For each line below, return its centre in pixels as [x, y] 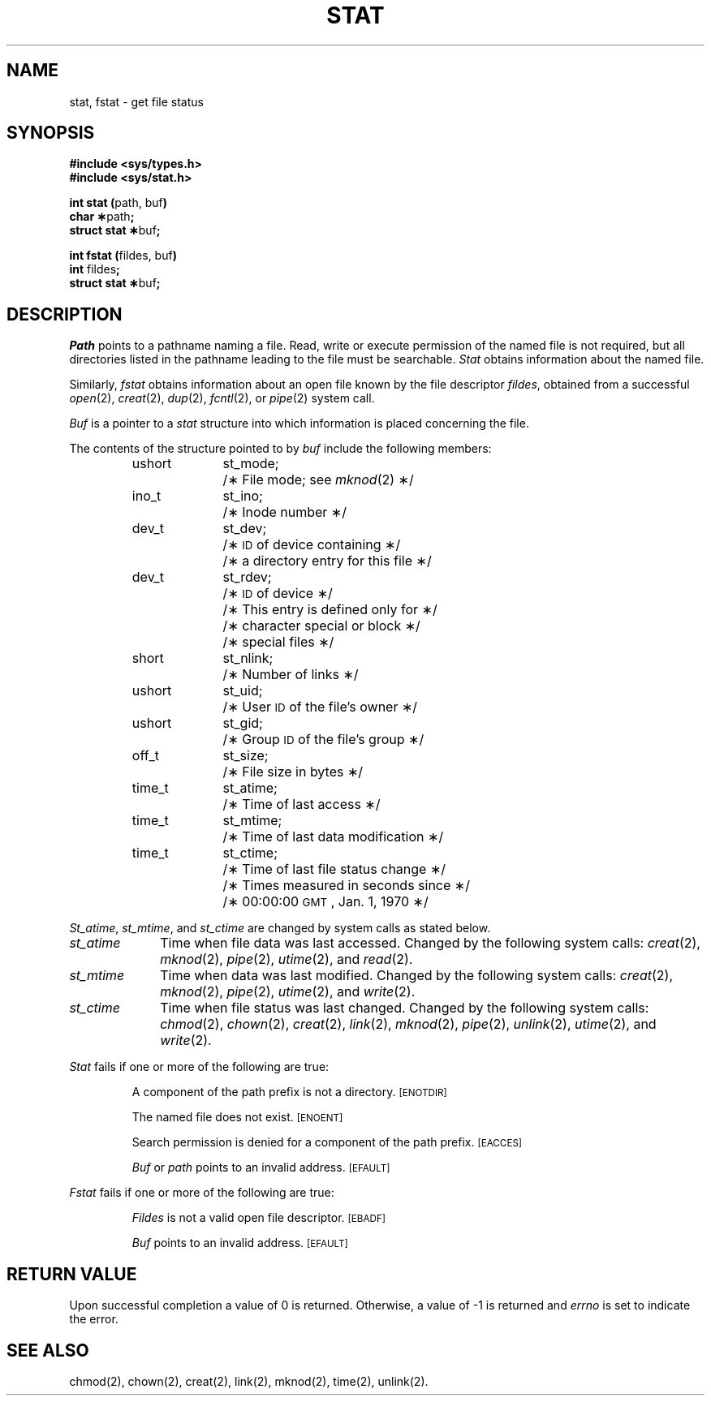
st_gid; [243, 723]
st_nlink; [248, 658]
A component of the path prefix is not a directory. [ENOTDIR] [289, 1092]
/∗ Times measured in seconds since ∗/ [346, 886]
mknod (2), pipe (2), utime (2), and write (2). [288, 992]
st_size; [246, 756]
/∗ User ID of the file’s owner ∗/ [320, 707]
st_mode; [251, 464]
